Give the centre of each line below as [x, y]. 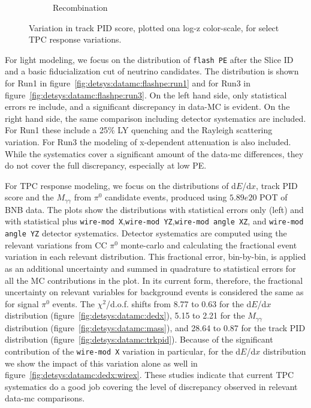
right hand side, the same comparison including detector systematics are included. [155, 118]
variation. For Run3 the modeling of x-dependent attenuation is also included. [148, 142]
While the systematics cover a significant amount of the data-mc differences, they [154, 153]
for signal [22, 303]
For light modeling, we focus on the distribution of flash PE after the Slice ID [149, 59]
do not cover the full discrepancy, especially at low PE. [106, 165]
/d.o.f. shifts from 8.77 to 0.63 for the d [179, 303]
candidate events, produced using [166, 197]
